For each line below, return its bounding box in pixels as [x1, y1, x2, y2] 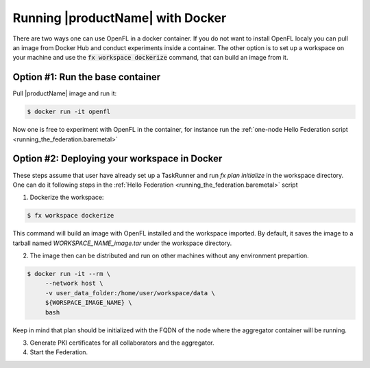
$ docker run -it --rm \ [27, 270, 111, 278]
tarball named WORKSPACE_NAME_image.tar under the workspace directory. [12, 239, 232, 247]
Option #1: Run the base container [12, 71, 161, 83]
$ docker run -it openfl [27, 108, 111, 116]
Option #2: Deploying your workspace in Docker [12, 153, 223, 165]
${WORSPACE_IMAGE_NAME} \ [45, 299, 133, 307]
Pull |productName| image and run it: [12, 89, 117, 97]
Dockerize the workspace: [29, 193, 104, 202]
